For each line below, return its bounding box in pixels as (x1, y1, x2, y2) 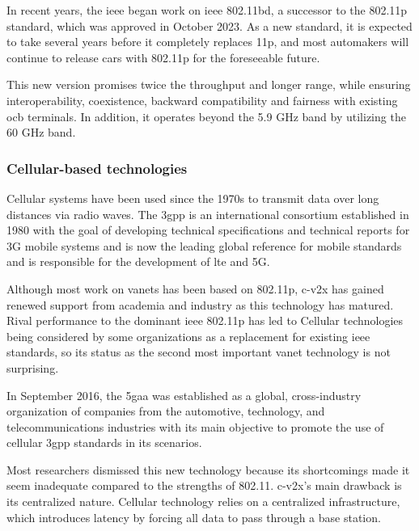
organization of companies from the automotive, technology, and (6, 402, 325, 419)
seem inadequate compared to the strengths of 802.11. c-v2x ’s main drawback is (6, 477, 402, 494)
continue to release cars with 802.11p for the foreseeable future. (6, 48, 320, 65)
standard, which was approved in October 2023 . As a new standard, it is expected (6, 17, 413, 34)
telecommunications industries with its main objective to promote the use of (6, 418, 384, 435)
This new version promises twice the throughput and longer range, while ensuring (6, 76, 411, 93)
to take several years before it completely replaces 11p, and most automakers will (6, 33, 409, 50)
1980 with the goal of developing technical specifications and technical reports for (6, 221, 410, 238)
